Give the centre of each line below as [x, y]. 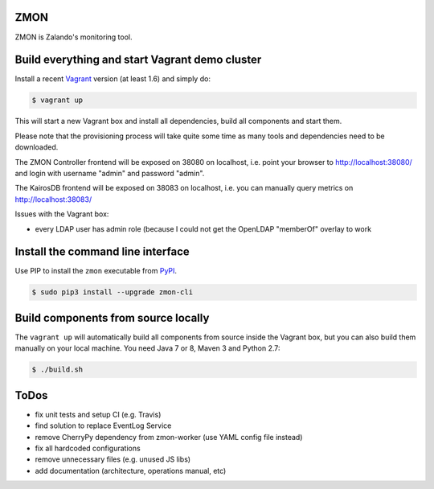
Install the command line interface [102, 252]
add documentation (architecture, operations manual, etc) [131, 471]
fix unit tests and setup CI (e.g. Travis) [98, 414]
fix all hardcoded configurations [88, 448]
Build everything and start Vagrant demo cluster [138, 60]
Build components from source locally [112, 318]
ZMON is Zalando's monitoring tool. [74, 37]
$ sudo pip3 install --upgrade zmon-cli [112, 292]
